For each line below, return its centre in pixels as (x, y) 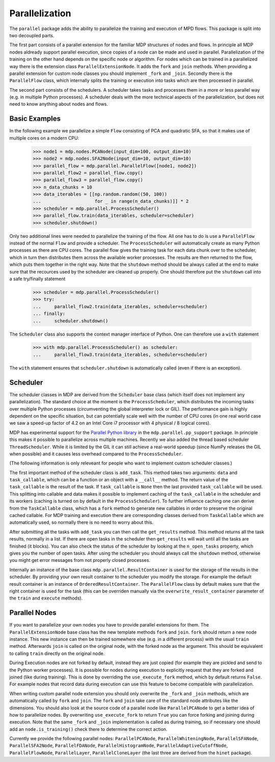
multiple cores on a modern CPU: (44, 138)
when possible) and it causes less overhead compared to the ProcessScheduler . (96, 454)
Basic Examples (35, 119)
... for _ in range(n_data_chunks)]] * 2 (111, 201)
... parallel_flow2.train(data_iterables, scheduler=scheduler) (120, 306)
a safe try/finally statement (37, 279)
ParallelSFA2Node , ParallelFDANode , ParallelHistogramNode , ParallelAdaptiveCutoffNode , (119, 746)
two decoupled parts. (32, 35)
